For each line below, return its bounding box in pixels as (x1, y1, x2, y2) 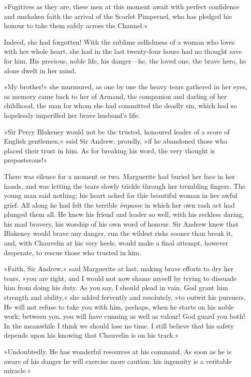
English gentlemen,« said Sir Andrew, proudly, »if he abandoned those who (4, 136, 227, 146)
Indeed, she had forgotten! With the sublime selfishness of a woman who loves (4, 36, 235, 47)
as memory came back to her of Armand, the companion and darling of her (4, 91, 227, 101)
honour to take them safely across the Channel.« (4, 20, 148, 31)
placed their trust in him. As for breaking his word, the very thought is (4, 145, 215, 155)
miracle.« (4, 365, 31, 376)
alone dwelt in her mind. (4, 65, 76, 75)
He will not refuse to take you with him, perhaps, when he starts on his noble (4, 301, 234, 311)
